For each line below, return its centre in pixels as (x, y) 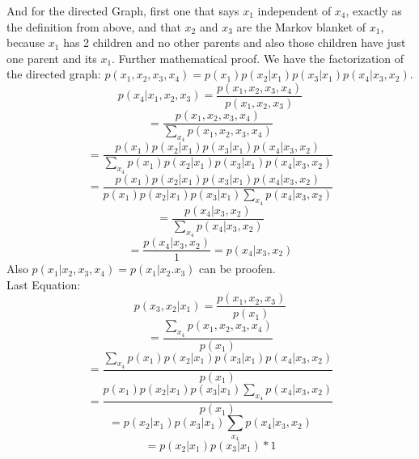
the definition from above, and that (94, 26)
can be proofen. (237, 269)
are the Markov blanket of (301, 26)
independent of (294, 11)
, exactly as (374, 11)
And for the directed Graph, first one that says (123, 11)
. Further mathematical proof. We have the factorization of (258, 58)
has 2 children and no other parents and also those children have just (235, 42)
